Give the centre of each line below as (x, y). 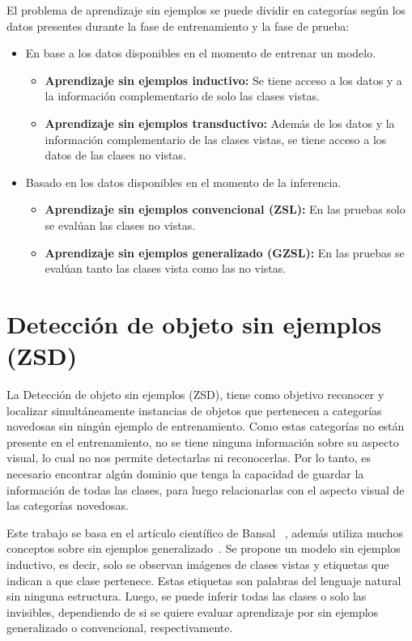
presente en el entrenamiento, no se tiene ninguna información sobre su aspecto (203, 441)
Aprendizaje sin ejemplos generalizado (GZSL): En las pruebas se (225, 252)
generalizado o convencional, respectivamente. (120, 628)
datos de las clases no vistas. (115, 155)
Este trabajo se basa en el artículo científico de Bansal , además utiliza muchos (205, 532)
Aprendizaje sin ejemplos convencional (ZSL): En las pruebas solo (225, 209)
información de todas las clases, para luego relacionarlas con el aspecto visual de (206, 489)
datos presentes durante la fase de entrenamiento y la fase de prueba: (178, 25)
